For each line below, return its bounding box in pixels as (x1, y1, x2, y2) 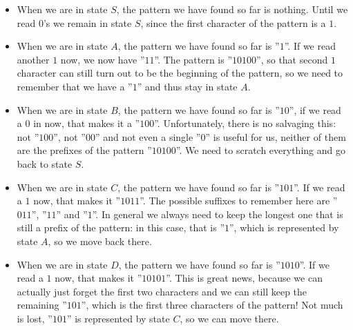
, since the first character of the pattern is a (140, 15, 326, 30)
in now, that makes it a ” (33, 116, 140, 130)
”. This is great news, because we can (166, 271, 323, 285)
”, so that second (256, 52, 328, 66)
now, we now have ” (60, 52, 145, 66)
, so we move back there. (48, 233, 152, 248)
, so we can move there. (180, 311, 279, 325)
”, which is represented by (229, 220, 339, 235)
